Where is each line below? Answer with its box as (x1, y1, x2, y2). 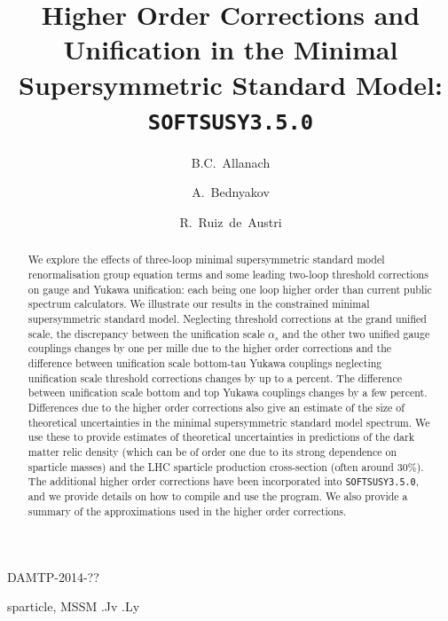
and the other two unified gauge (282, 326, 430, 341)
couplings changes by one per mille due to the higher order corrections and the (28, 341, 392, 356)
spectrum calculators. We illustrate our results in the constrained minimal (28, 296, 370, 311)
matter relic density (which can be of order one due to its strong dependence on (28, 444, 397, 459)
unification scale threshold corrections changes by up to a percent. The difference (28, 370, 402, 385)
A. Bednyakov (192, 183, 270, 201)
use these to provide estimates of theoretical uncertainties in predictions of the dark (28, 429, 415, 444)
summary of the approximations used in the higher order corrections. (28, 504, 347, 519)
